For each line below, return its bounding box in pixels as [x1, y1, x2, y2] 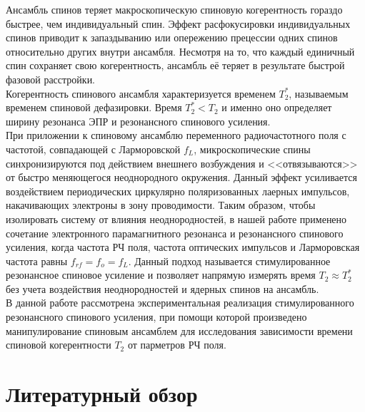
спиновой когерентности [6, 337, 111, 352]
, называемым [289, 86, 349, 101]
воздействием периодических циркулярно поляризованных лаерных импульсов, [6, 183, 350, 198]
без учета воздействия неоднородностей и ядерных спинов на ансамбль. [6, 281, 319, 296]
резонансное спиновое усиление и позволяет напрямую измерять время [6, 267, 316, 282]
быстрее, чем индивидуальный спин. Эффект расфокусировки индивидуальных [6, 16, 351, 31]
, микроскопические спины [194, 141, 311, 156]
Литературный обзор [6, 379, 198, 408]
